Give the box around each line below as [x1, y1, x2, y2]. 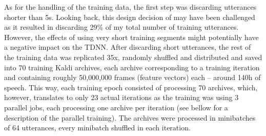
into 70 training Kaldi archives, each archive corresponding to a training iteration [4, 62, 260, 72]
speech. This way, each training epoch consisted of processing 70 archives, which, [4, 82, 258, 92]
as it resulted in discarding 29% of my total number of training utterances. [4, 22, 239, 32]
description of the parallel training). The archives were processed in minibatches [4, 112, 256, 123]
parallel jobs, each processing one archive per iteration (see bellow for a [4, 102, 228, 112]
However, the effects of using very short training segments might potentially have [4, 31, 259, 42]
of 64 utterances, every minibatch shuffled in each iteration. [4, 122, 191, 133]
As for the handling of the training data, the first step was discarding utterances [4, 2, 257, 12]
